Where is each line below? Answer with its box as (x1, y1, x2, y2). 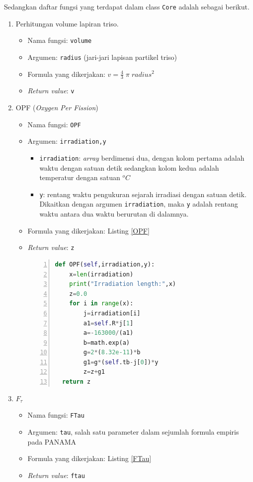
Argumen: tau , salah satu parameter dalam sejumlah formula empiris (27, 426, 239, 437)
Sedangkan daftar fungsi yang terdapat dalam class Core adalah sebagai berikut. (4, 1, 250, 11)
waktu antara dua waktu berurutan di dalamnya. (39, 209, 189, 219)
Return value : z (27, 242, 75, 252)
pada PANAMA (27, 436, 77, 447)
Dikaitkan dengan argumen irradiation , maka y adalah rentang (39, 199, 238, 209)
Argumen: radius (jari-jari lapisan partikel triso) (27, 51, 177, 62)
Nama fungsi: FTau (27, 410, 84, 420)
